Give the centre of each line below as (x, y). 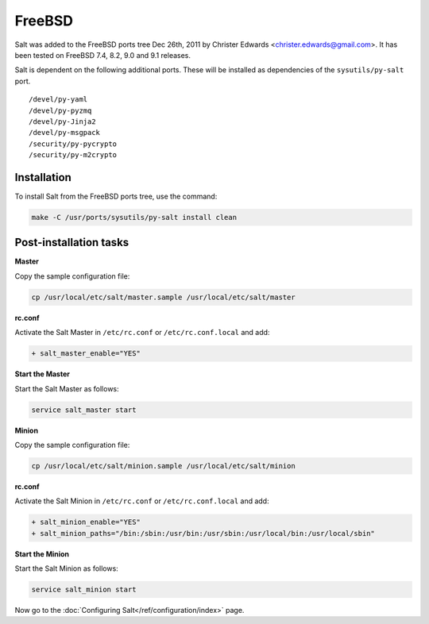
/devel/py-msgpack (65, 133)
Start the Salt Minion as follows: (66, 568)
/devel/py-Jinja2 (62, 121)
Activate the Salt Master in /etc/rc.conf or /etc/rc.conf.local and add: (142, 333)
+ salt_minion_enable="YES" (86, 522)
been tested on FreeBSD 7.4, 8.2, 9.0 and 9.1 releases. (102, 55)
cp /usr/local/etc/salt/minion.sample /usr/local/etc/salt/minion (163, 466)
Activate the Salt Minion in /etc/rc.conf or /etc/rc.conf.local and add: (142, 501)
